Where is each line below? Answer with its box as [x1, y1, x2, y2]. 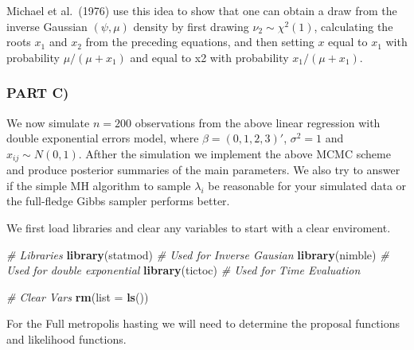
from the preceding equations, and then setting [85, 33, 314, 50]
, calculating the [314, 17, 393, 34]
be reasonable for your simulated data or [208, 177, 407, 193]
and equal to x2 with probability [130, 49, 289, 65]
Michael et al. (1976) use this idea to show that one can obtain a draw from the [6, 2, 397, 18]
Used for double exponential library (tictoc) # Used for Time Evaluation [6, 262, 361, 278]
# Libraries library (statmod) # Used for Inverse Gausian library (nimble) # [6, 246, 389, 262]
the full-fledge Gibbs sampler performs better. [6, 192, 230, 209]
